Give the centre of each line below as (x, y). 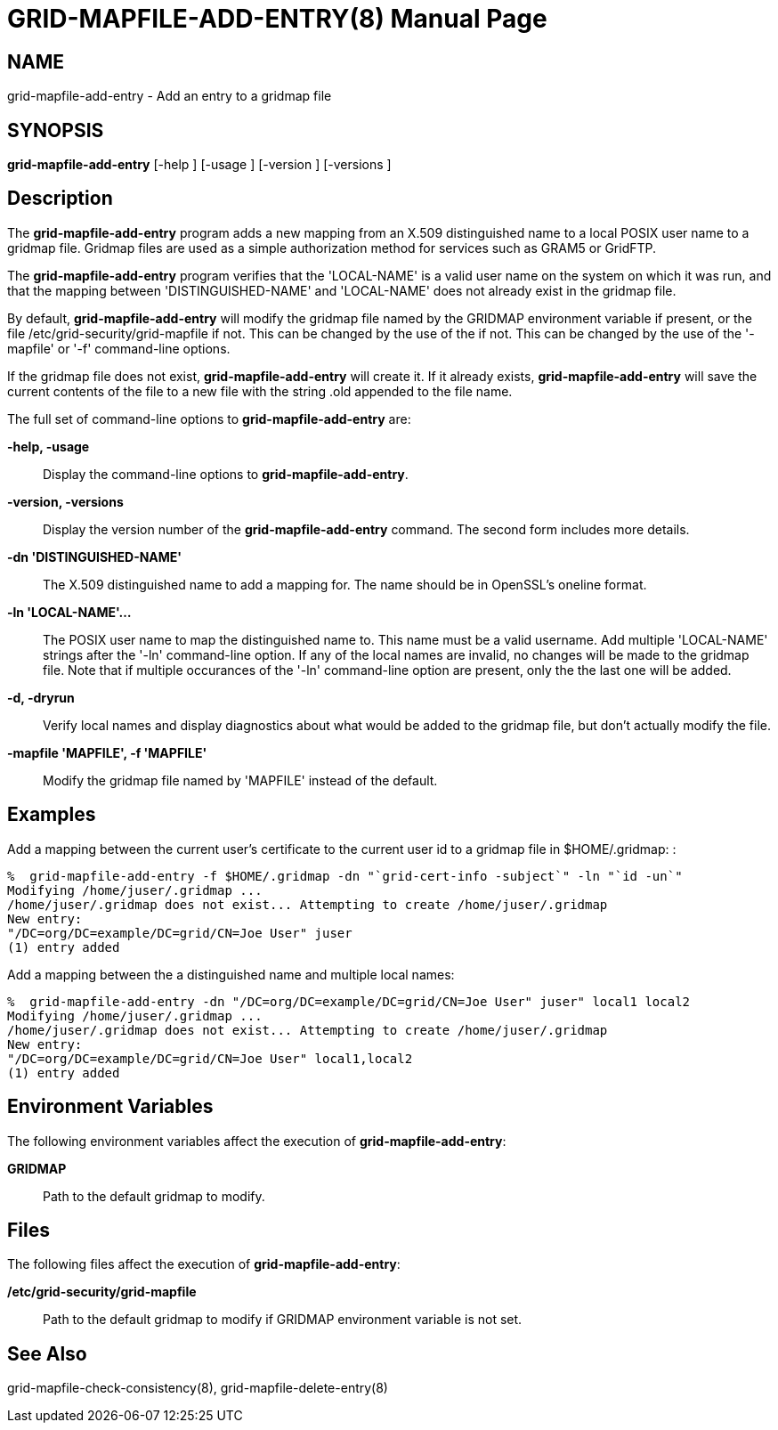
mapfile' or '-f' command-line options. (119, 348)
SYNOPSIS (56, 130)
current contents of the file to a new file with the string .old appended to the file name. (260, 391)
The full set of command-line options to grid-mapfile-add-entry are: (209, 418)
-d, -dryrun (41, 697)
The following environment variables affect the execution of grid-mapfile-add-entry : (257, 1141)
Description (60, 199)
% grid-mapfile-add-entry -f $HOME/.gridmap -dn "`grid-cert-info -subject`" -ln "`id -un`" (345, 876)
